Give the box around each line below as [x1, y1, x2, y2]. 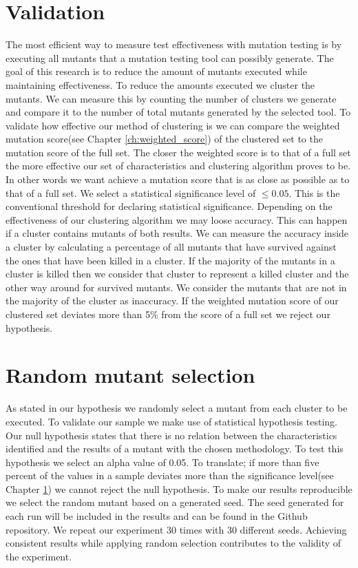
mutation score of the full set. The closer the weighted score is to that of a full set [6, 145, 351, 159]
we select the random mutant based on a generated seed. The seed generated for [6, 495, 344, 509]
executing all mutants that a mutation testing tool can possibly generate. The [6, 50, 334, 65]
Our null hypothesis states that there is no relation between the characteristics [6, 428, 337, 442]
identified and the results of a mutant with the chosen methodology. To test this [6, 441, 344, 456]
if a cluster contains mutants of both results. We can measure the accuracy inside [6, 226, 349, 240]
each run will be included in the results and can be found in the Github [6, 509, 308, 523]
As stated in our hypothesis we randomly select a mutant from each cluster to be [6, 401, 348, 415]
